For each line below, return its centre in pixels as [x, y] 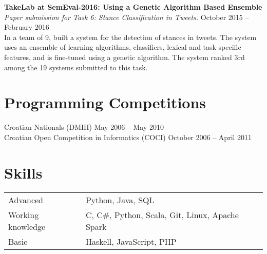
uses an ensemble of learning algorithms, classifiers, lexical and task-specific [123, 47]
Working [24, 214]
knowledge [27, 226]
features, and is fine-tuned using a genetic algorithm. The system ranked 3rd [125, 57]
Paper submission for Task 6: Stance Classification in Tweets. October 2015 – [127, 17]
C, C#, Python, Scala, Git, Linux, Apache [162, 214]
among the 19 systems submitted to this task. [76, 67]
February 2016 [27, 27]
